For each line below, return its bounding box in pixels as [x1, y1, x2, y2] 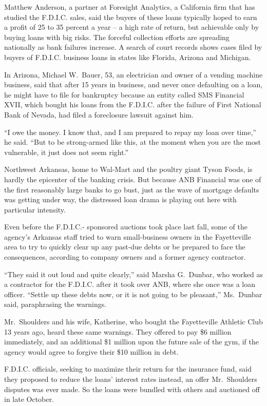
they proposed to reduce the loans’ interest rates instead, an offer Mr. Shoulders [4, 374, 257, 384]
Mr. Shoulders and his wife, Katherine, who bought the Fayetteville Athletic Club [4, 316, 263, 327]
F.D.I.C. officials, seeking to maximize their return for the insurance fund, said [4, 363, 252, 374]
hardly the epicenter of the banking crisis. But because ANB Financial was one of [4, 173, 261, 184]
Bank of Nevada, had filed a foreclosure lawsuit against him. [4, 109, 194, 120]
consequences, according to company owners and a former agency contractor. [4, 252, 246, 262]
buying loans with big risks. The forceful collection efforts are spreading [4, 31, 230, 42]
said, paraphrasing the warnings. [4, 299, 107, 310]
